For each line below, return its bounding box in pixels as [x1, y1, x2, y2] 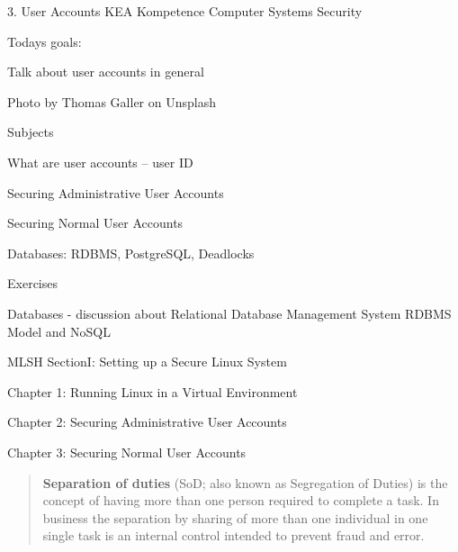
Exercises [7, 274, 58, 293]
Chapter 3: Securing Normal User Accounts [7, 442, 247, 461]
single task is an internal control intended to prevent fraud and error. [42, 526, 425, 545]
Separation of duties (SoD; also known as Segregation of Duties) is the [42, 473, 448, 492]
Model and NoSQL [7, 321, 111, 340]
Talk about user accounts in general [7, 62, 204, 81]
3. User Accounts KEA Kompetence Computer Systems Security [7, 2, 363, 20]
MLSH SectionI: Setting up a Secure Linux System [7, 352, 287, 371]
